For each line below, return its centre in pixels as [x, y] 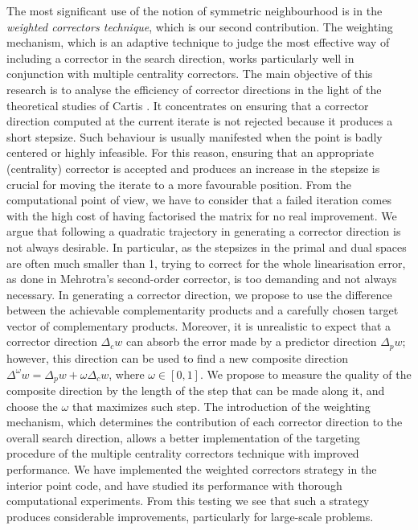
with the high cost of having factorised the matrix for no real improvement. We [202, 215]
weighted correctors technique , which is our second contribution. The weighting [200, 26]
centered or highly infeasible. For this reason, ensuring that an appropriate [191, 152]
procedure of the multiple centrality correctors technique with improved [183, 453]
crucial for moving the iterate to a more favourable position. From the [179, 184]
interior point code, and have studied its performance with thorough [174, 485]
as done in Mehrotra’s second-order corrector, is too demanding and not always [202, 279]
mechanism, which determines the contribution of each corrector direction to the [205, 422]
